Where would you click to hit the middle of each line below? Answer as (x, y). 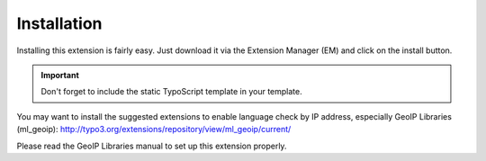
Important (60, 75)
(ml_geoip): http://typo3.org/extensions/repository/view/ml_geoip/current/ (154, 130)
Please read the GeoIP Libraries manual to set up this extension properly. (152, 146)
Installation (59, 23)
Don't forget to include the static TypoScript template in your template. (172, 92)
